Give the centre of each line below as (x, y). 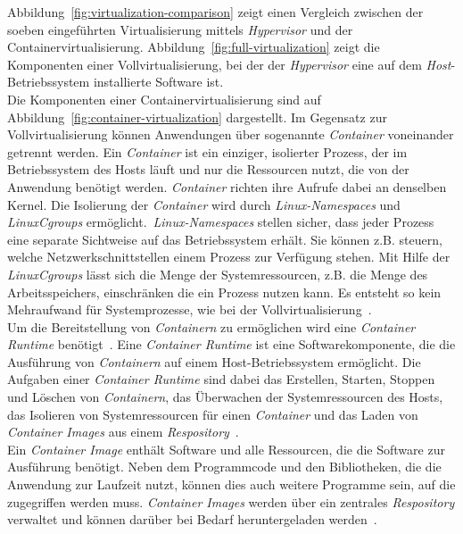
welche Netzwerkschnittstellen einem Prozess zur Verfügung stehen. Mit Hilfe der (229, 257)
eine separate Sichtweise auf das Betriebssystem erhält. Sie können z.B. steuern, (225, 239)
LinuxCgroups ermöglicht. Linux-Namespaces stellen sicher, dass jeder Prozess (221, 222)
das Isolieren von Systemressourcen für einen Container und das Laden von (213, 414)
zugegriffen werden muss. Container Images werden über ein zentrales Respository (231, 501)
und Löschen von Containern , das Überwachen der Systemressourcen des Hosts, (225, 397)
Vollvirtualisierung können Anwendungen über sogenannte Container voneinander (231, 134)
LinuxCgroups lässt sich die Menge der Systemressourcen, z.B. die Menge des (218, 274)
